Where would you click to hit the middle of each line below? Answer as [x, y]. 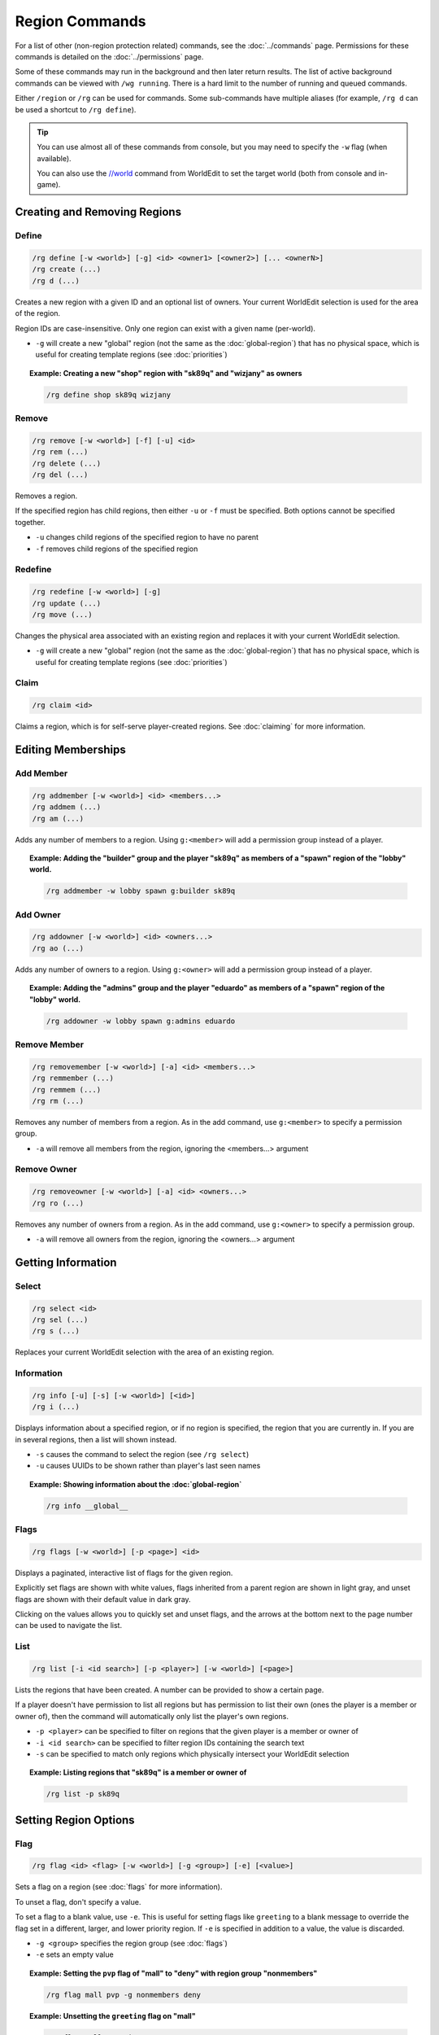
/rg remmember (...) [73, 1078]
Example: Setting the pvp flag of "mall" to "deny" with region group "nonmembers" [174, 1973]
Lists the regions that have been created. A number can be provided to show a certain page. [170, 1690]
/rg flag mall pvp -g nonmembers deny [124, 1995]
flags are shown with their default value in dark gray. [103, 1599]
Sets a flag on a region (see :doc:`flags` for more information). [119, 1887]
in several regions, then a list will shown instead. [96, 1439]
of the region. [38, 313]
